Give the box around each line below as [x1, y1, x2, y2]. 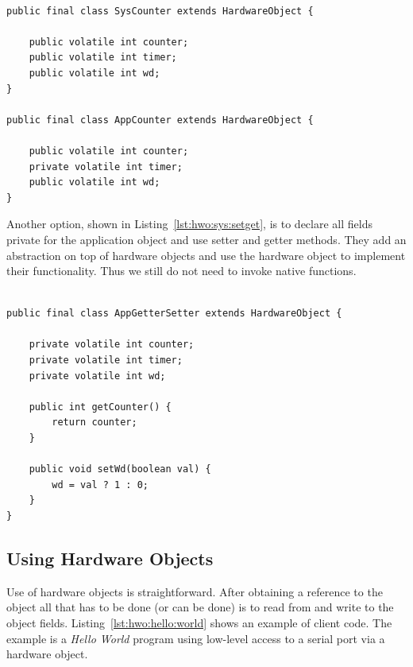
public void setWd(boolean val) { [29, 463, 211, 475]
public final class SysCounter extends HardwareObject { [6, 5, 314, 17]
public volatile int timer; [29, 52, 177, 64]
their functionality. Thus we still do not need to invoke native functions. [6, 262, 357, 279]
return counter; [52, 417, 137, 429]
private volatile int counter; [29, 339, 195, 351]
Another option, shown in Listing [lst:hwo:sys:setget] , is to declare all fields [6, 215, 372, 232]
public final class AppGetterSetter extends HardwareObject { [6, 308, 342, 320]
